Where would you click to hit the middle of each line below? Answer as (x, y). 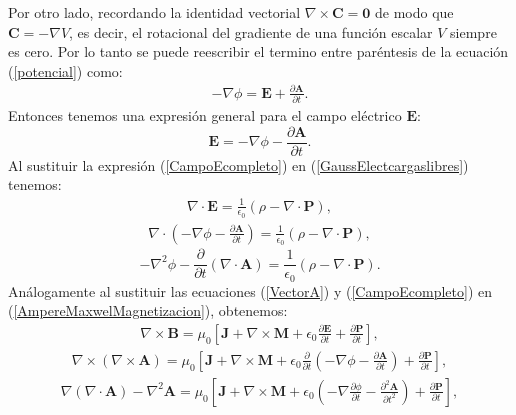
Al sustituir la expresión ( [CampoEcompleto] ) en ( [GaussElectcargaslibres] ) (238, 164)
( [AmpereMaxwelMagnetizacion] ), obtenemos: (148, 310)
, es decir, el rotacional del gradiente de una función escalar (251, 31)
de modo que (414, 12)
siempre (473, 31)
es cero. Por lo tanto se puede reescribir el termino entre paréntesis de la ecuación (258, 51)
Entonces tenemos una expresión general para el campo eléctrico (205, 115)
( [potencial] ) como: (65, 70)
